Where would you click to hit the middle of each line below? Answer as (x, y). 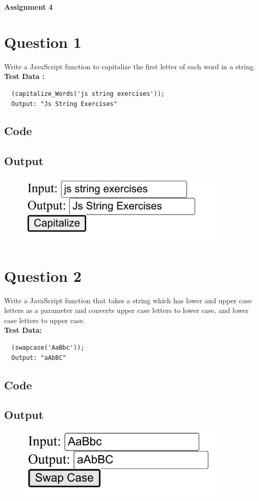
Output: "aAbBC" (39, 358)
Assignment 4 (29, 7)
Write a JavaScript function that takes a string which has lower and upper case (128, 300)
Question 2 (43, 275)
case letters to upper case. (45, 320)
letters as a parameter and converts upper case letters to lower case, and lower (126, 310)
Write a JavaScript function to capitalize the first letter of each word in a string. (130, 66)
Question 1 (43, 42)
